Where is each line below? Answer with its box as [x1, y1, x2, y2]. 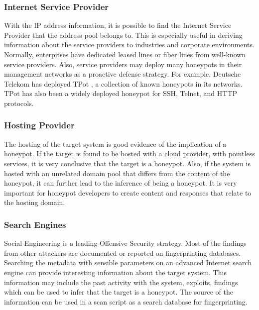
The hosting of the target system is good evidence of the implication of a [4, 138, 227, 149]
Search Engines [4, 218, 66, 230]
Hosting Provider [4, 119, 75, 131]
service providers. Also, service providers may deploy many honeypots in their [4, 59, 242, 69]
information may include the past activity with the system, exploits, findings [4, 277, 238, 287]
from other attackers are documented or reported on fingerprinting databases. [4, 247, 241, 258]
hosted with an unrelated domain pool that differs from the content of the [4, 168, 230, 178]
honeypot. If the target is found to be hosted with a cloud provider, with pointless [4, 148, 255, 159]
